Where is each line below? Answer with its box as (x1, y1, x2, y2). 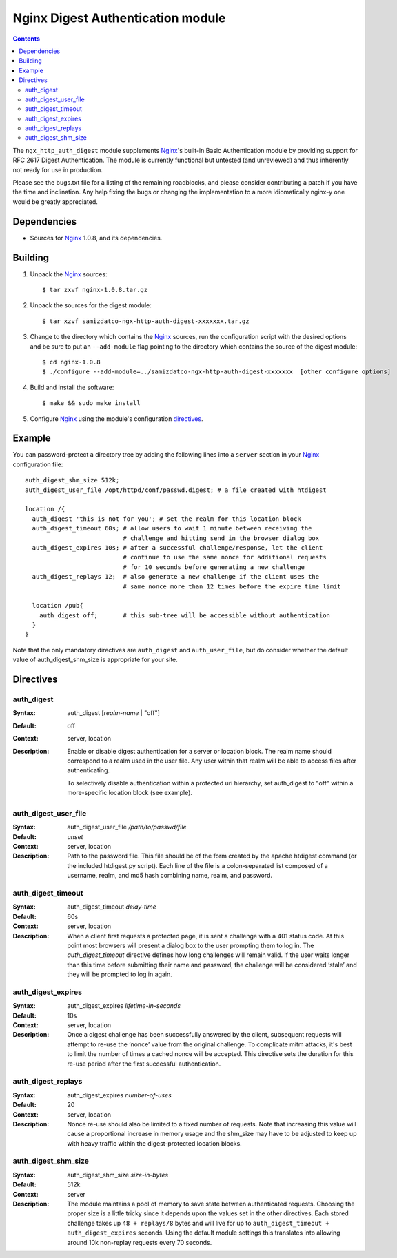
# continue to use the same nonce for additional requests (123, 553, 327, 561)
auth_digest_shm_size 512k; (25, 476, 120, 484)
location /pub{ (32, 601, 83, 610)
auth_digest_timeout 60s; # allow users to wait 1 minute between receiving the (32, 524, 312, 533)
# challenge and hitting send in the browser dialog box (123, 534, 320, 542)
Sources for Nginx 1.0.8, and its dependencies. (30, 234, 163, 242)
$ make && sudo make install (42, 400, 141, 407)
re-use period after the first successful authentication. (67, 1060, 221, 1068)
